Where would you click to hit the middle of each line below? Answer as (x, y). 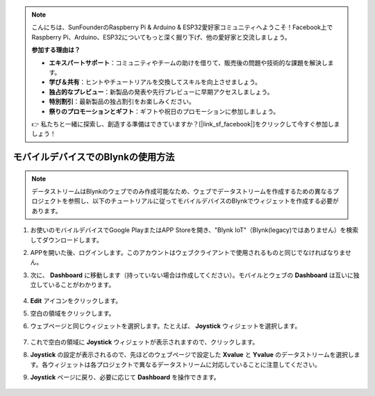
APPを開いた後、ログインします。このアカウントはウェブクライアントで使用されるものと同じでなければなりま (188, 253)
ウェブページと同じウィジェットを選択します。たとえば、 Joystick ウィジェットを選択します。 (166, 326)
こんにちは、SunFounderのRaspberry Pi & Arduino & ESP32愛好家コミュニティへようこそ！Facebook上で (182, 27)
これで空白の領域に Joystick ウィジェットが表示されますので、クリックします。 (144, 342)
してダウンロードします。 (67, 240)
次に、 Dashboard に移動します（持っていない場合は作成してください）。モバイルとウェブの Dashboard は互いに (192, 275)
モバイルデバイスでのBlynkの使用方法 (94, 157)
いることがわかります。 (82, 285)
